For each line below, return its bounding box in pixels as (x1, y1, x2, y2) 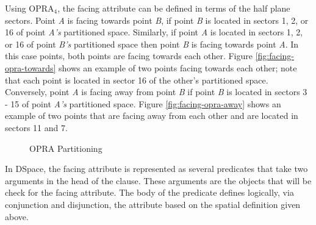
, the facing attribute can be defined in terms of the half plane (57, 2, 290, 14)
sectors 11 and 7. (5, 121, 68, 134)
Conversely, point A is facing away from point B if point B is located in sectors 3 (5, 85, 307, 98)
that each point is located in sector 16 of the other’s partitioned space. (5, 73, 268, 86)
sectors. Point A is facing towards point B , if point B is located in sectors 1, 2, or (5, 13, 309, 26)
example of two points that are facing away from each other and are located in (5, 109, 298, 122)
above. (5, 210, 29, 223)
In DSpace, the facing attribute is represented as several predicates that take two (5, 162, 308, 175)
